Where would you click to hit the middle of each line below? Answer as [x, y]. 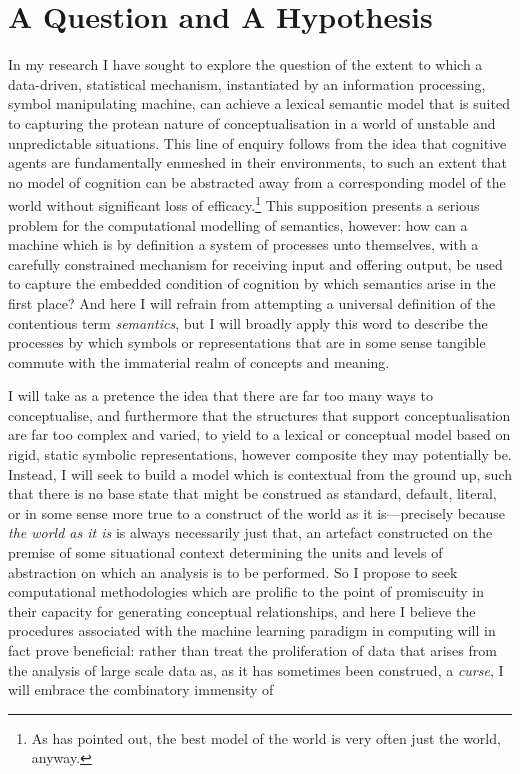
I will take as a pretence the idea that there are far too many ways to [220, 395]
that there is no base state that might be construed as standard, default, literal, [252, 493]
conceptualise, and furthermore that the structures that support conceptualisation [259, 414]
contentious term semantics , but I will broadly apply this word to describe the [248, 322]
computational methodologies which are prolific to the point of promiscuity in [246, 591]
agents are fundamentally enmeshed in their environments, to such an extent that [257, 162]
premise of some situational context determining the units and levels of [225, 552]
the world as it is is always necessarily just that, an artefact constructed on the [250, 532]
